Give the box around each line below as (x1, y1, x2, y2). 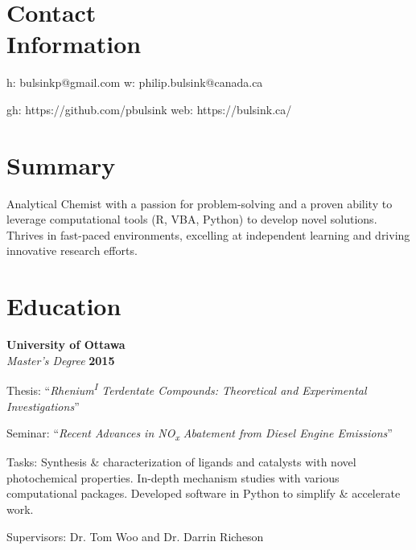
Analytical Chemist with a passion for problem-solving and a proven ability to (6, 195, 393, 211)
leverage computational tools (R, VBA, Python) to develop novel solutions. (6, 211, 377, 228)
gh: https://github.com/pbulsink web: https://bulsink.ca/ (6, 101, 292, 117)
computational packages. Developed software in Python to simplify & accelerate (6, 485, 401, 502)
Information (6, 27, 142, 60)
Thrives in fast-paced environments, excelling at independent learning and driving (6, 226, 410, 243)
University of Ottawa (6, 336, 126, 353)
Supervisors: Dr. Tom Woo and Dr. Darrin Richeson (6, 527, 264, 544)
